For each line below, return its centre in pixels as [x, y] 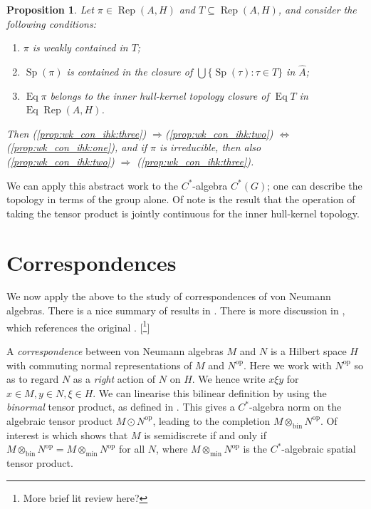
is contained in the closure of [130, 71]
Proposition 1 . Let [50, 9]
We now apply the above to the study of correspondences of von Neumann [169, 296]
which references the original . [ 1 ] [78, 326]
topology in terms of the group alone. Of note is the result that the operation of [181, 199]
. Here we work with [288, 365]
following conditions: [51, 23]
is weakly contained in [80, 47]
